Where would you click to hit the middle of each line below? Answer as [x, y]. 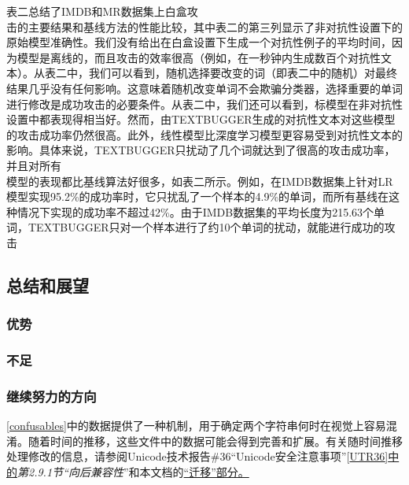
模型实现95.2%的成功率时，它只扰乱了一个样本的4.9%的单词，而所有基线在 [198, 196]
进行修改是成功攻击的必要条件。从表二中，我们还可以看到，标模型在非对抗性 [204, 104]
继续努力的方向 [52, 396]
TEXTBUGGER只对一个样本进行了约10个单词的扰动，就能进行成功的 [206, 227]
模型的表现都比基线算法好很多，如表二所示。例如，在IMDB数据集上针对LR [200, 181]
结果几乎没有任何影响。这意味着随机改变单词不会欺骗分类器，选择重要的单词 [204, 88]
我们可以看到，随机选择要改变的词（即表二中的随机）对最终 [243, 73]
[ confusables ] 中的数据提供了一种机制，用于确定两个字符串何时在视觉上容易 [196, 426]
